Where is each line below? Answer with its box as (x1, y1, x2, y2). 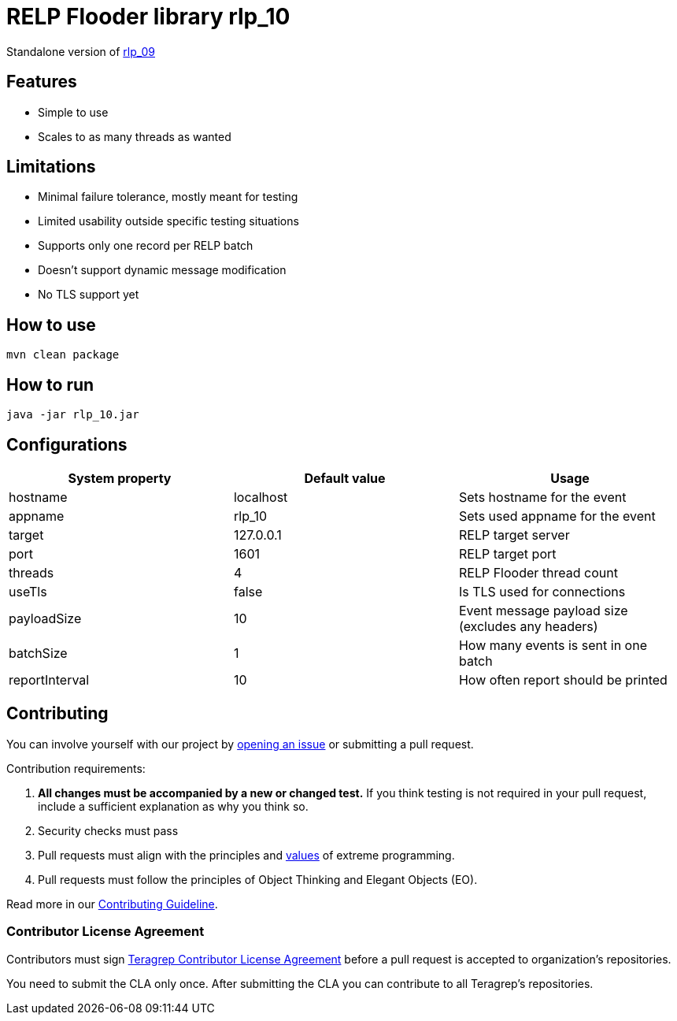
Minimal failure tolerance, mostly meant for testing (38, 190, 298, 204)
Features (6, 72, 77, 92)
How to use (6, 314, 96, 335)
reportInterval (9, 671, 90, 688)
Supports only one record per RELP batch (38, 239, 253, 253)
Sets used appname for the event (458, 507, 656, 524)
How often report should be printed (458, 671, 668, 688)
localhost (233, 488, 288, 505)
